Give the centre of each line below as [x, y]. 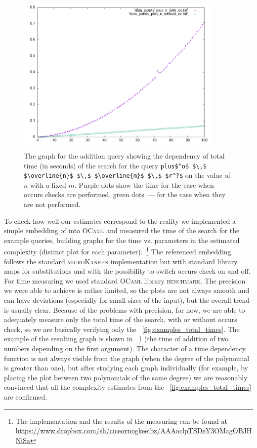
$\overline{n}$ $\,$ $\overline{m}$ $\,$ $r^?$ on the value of [127, 175]
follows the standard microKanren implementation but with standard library [121, 261]
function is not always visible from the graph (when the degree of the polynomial [127, 358]
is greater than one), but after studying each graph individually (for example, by [126, 368]
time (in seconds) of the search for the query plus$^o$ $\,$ [115, 165]
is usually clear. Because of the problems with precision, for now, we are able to [125, 309]
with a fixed [48, 184]
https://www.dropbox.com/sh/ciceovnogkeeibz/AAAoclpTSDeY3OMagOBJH [134, 430]
